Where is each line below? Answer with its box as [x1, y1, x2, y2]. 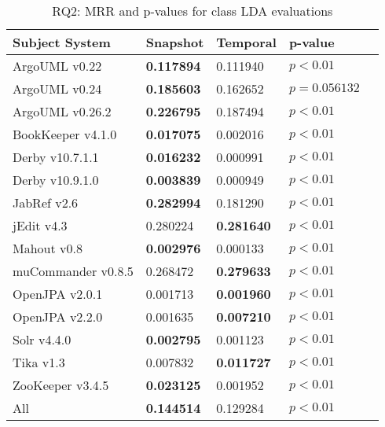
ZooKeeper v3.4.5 [13, 376, 109, 394]
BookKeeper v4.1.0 [13, 125, 117, 143]
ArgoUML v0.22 [13, 57, 102, 75]
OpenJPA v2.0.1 [13, 285, 103, 303]
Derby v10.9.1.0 [13, 171, 99, 189]
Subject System [13, 33, 111, 51]
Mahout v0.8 [13, 239, 82, 257]
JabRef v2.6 [13, 193, 79, 212]
